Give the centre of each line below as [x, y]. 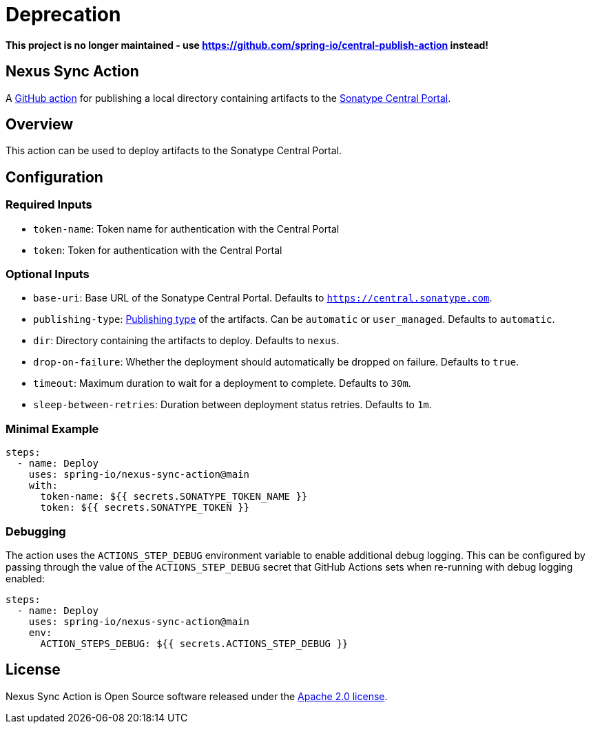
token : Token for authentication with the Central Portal [158, 250]
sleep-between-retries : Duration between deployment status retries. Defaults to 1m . [232, 405]
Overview [40, 125]
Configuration [54, 177]
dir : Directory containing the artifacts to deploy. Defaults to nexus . [186, 341]
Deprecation [63, 14]
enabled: [25, 578]
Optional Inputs [48, 274]
